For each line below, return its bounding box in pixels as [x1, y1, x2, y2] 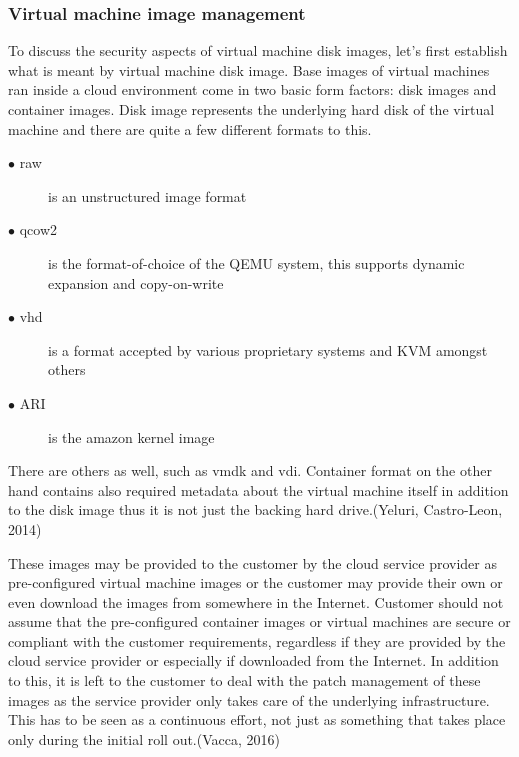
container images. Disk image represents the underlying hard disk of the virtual [8, 99, 495, 119]
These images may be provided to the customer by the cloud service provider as [8, 552, 497, 573]
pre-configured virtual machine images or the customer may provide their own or [8, 572, 503, 593]
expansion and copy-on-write [48, 272, 224, 293]
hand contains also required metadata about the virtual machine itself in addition [8, 479, 509, 500]
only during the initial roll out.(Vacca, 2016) [8, 728, 280, 749]
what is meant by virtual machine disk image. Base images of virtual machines [8, 59, 490, 80]
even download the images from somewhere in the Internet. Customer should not [8, 591, 504, 612]
